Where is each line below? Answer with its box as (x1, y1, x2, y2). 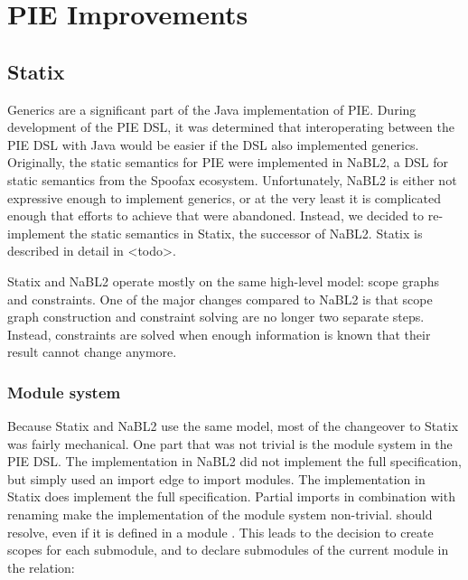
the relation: (7, 557, 75, 576)
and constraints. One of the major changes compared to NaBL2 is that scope (7, 289, 433, 308)
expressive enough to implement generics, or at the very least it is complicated (7, 188, 441, 207)
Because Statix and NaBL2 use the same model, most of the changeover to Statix (7, 416, 459, 435)
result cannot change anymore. (7, 342, 177, 361)
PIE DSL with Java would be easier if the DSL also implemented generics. (7, 135, 419, 154)
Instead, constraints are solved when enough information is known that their (7, 324, 431, 343)
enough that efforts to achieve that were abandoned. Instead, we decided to (7, 206, 425, 225)
